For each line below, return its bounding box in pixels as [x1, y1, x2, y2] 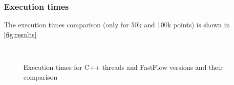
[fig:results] [4, 29, 37, 39]
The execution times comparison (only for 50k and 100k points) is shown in [4, 20, 230, 30]
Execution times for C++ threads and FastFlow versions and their [23, 62, 223, 72]
